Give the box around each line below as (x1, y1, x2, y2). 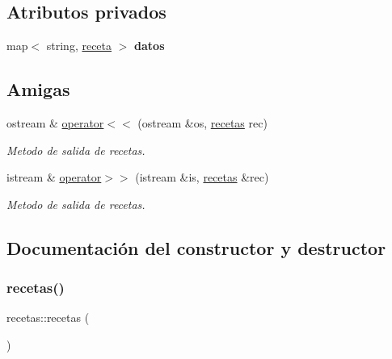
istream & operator (6, 169, 102, 186)
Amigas (6, 77, 70, 102)
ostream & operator (6, 115, 104, 131)
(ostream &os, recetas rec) (137, 115, 268, 131)
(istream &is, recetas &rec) (135, 169, 269, 186)
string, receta (46, 37, 112, 54)
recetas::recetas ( (6, 309, 90, 326)
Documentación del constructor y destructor (6, 235, 386, 260)
